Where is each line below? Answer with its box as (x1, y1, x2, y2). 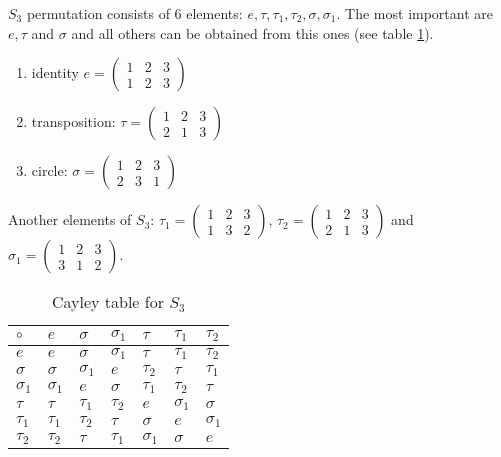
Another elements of (8, 209, 132, 230)
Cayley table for (51, 290, 164, 314)
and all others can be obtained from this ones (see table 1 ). (71, 22, 434, 43)
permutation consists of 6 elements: (26, 3, 243, 23)
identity (31, 62, 79, 83)
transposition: (31, 111, 116, 132)
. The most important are (336, 3, 493, 23)
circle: (31, 160, 68, 181)
